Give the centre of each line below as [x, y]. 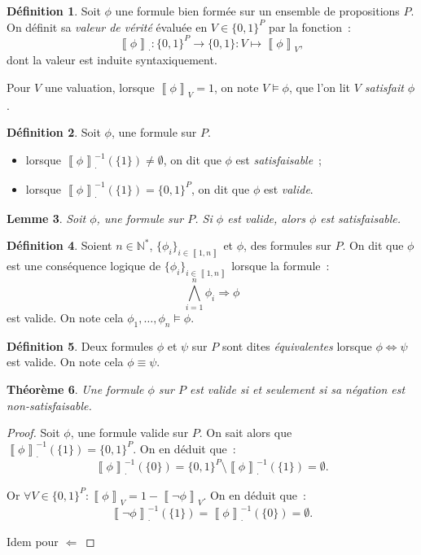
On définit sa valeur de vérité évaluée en [107, 26]
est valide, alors [266, 218]
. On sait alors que [246, 433]
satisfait [384, 87]
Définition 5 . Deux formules [80, 345]
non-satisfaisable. [49, 405]
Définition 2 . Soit [54, 132]
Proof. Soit [33, 433]
